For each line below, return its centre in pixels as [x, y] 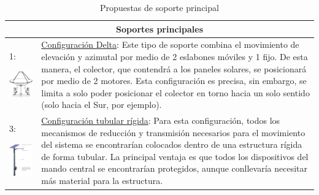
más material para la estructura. [102, 181]
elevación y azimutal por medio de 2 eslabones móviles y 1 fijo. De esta [175, 57]
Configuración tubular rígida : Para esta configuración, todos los [161, 120]
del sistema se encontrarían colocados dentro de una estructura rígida [172, 144]
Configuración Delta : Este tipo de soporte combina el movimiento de [170, 44]
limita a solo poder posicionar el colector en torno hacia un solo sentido [175, 92]
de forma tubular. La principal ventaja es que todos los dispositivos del [175, 156]
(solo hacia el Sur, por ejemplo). [102, 105]
